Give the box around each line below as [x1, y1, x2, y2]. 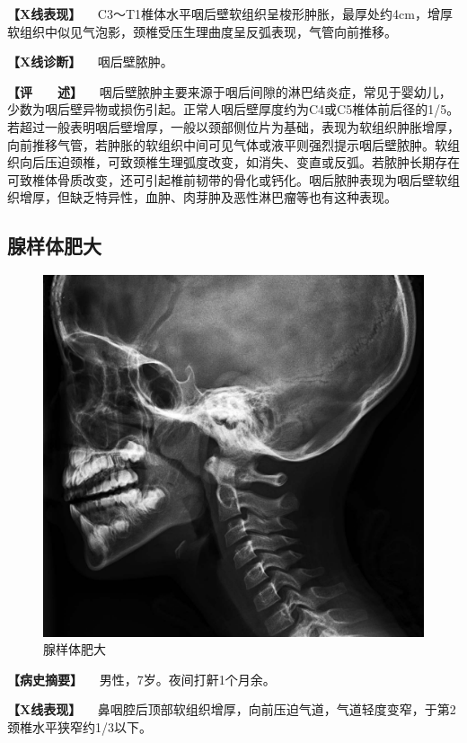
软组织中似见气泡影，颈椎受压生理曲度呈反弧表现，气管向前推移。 [7, 22, 397, 40]
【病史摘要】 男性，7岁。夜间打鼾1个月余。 [7, 669, 276, 688]
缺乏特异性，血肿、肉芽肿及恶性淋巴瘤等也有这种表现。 [69, 188, 397, 207]
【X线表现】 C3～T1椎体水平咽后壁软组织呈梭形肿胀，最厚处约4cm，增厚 [7, 4, 453, 22]
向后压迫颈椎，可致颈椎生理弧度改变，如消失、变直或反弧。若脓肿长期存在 [19, 153, 460, 172]
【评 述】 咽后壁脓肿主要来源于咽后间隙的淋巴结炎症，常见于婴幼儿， [7, 82, 452, 101]
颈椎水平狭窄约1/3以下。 [7, 717, 152, 736]
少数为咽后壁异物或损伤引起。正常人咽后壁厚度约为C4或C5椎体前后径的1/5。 [7, 100, 460, 119]
